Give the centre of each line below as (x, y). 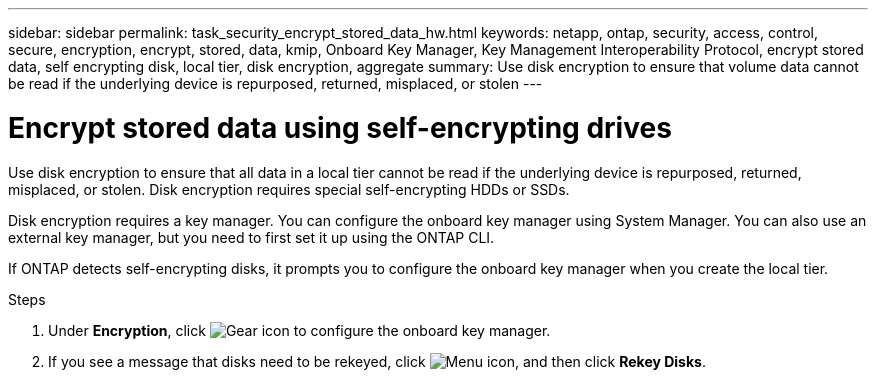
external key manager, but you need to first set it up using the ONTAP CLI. (251, 237)
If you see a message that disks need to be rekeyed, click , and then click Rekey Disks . (377, 361)
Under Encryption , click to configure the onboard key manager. (299, 330)
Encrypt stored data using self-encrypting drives (340, 127)
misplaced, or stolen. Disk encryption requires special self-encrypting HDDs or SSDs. (289, 189)
